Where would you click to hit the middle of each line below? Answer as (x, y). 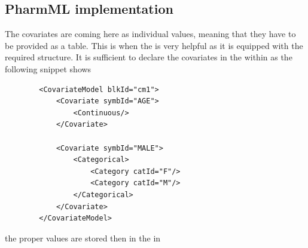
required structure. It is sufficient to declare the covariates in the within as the (149, 57)
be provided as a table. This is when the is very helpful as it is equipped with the (154, 45)
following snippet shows (48, 68)
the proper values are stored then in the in (83, 238)
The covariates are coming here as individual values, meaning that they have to (150, 34)
